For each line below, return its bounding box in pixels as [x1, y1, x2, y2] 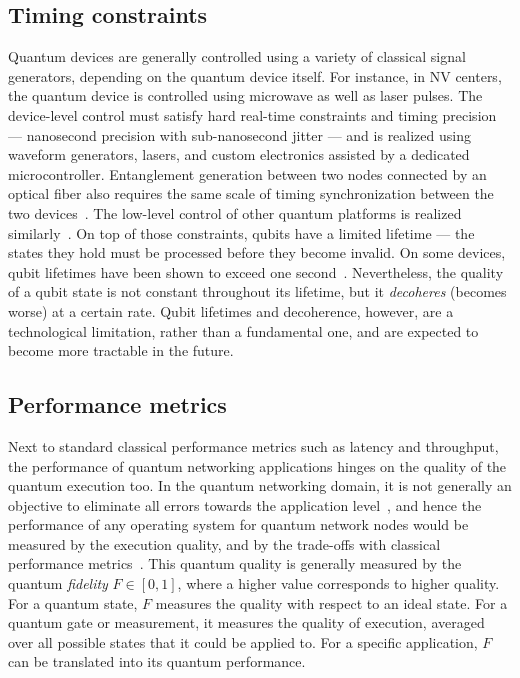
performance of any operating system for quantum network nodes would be [8, 514, 469, 535]
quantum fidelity [8, 573, 108, 594]
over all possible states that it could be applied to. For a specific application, [8, 631, 478, 652]
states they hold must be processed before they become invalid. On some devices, [8, 242, 506, 263]
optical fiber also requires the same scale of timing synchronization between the [8, 183, 494, 204]
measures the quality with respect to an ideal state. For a [155, 592, 508, 613]
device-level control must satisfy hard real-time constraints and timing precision [8, 104, 497, 125]
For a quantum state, [8, 592, 138, 613]
